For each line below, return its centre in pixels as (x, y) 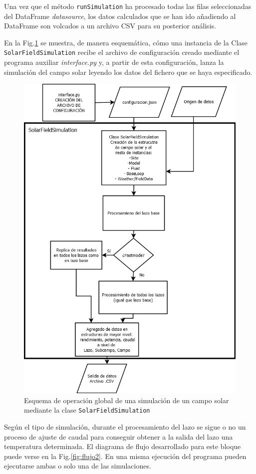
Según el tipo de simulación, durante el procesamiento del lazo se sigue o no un (125, 427)
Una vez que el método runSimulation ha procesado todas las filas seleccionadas (128, 6)
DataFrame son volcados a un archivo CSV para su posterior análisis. (110, 26)
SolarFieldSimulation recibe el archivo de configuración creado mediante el (122, 52)
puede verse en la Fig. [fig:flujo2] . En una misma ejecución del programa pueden (125, 456)
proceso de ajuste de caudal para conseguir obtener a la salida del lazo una (119, 436)
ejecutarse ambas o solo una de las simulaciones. (78, 466)
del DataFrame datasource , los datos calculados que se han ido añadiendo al (120, 16)
